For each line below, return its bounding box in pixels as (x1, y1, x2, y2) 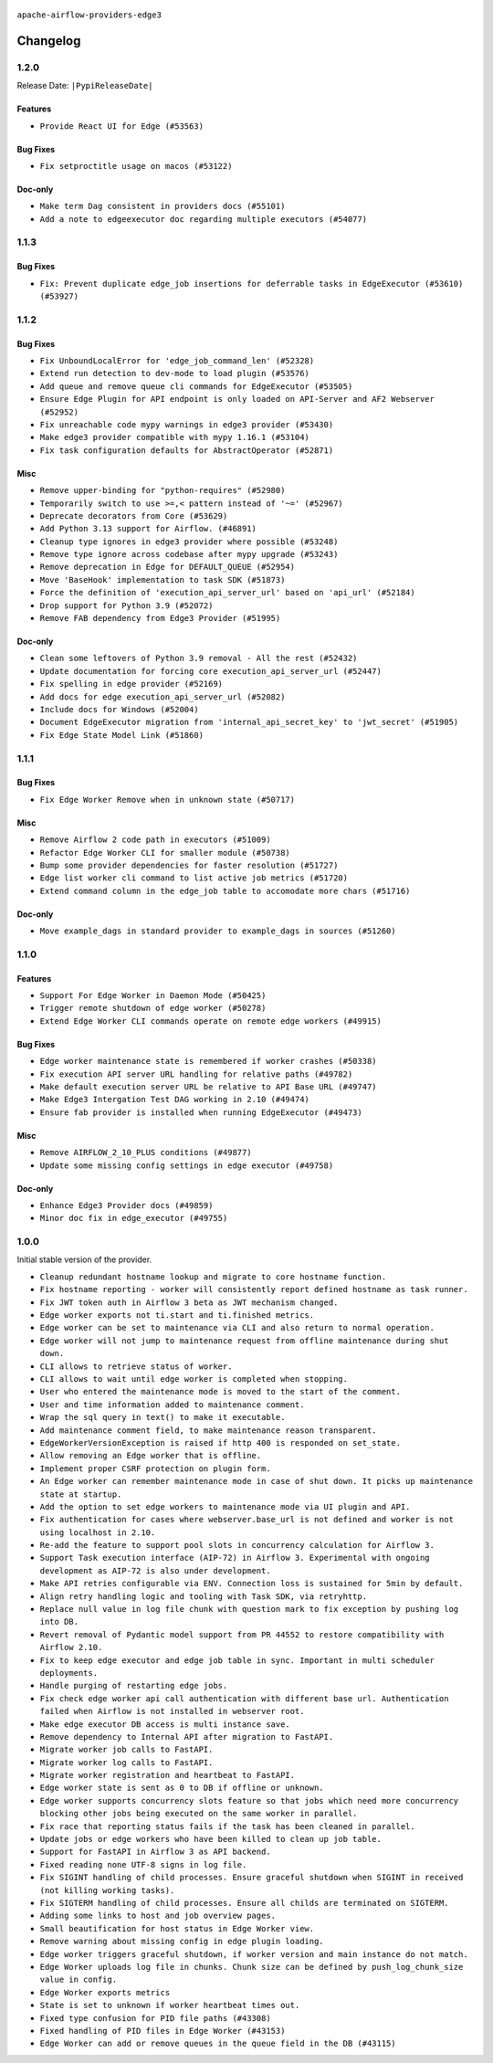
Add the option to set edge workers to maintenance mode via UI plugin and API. (39, 1501, 411, 1511)
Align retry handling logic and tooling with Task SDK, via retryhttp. (39, 1591, 368, 1602)
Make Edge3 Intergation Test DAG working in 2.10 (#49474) (39, 1094, 310, 1105)
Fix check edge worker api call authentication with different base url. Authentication (39, 1693, 449, 1703)
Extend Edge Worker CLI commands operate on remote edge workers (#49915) (39, 1016, 383, 1026)
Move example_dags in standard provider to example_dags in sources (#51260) (39, 926, 396, 936)
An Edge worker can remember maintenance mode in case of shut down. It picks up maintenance (39, 1476, 474, 1487)
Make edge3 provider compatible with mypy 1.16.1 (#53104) (39, 432, 310, 443)
